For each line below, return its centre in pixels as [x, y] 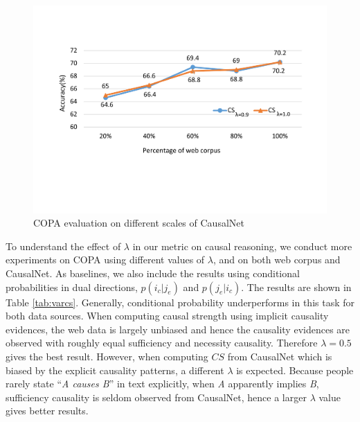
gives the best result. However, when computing [107, 356]
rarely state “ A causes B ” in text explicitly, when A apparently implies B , [162, 384]
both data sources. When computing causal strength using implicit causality [167, 316]
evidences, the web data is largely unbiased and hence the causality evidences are [178, 329]
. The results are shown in [296, 287]
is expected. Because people [295, 370]
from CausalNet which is [280, 356]
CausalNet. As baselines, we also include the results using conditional [153, 273]
